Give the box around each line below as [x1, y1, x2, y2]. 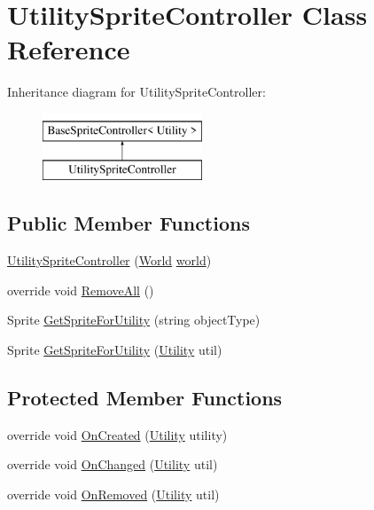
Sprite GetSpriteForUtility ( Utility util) [7, 341, 222, 359]
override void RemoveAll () [7, 280, 154, 299]
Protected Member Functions [7, 384, 283, 412]
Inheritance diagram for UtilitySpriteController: [7, 82, 266, 101]
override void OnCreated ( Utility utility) [7, 425, 228, 443]
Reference [7, 31, 130, 67]
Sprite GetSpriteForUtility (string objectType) [7, 310, 261, 329]
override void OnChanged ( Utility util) [7, 455, 218, 474]
